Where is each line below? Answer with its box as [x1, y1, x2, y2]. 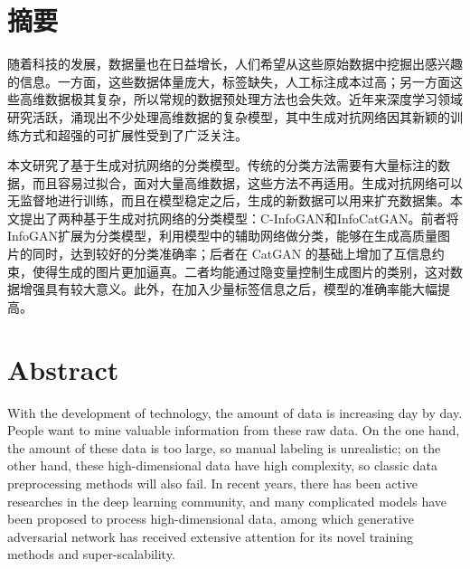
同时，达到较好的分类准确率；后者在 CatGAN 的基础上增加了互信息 [32, 244, 432, 263]
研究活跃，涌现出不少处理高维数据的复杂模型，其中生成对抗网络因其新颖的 [7, 107, 450, 126]
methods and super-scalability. [7, 545, 175, 564]
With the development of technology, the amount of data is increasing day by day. [7, 403, 463, 422]
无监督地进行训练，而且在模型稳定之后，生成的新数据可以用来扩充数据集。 [7, 191, 450, 210]
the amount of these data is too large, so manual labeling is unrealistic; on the [7, 438, 441, 457]
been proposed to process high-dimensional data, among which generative [7, 509, 414, 528]
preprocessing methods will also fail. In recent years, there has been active [7, 473, 418, 492]
